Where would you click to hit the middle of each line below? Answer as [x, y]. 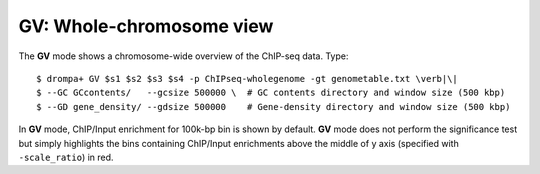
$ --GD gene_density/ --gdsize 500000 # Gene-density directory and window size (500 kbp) [273, 106]
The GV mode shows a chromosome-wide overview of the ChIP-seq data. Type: [183, 56]
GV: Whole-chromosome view [146, 26]
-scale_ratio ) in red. [66, 157]
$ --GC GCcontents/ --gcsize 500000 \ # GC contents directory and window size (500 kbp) [271, 93]
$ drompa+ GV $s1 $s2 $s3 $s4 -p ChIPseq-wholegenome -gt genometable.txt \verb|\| [247, 78]
